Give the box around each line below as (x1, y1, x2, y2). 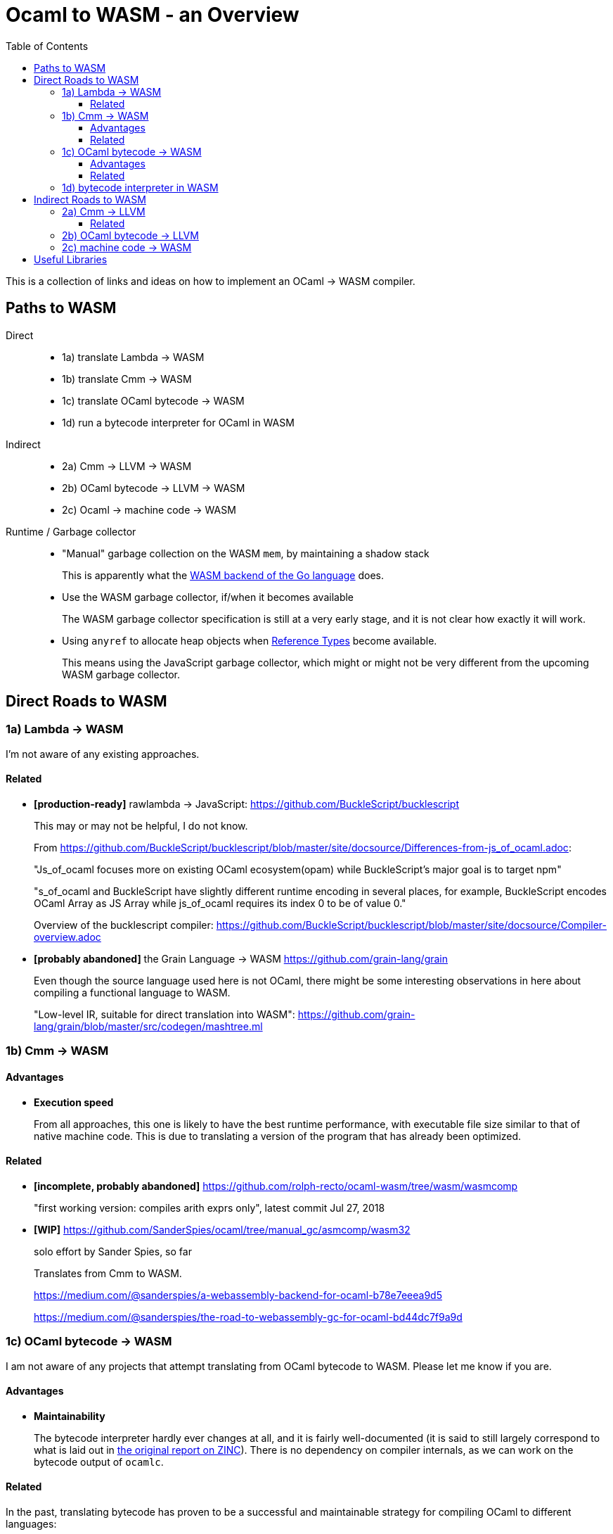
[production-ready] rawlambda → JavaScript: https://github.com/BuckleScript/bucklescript (34, 798, 460, 811)
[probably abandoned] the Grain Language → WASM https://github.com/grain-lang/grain (34, 953, 449, 965)
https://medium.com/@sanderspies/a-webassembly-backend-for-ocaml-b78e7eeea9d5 (34, 1288, 442, 1301)
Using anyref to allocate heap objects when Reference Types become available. (62, 634, 437, 647)
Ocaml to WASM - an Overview (6, 3, 299, 27)
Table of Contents (6, 39, 89, 52)
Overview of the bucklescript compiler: (34, 919, 214, 932)
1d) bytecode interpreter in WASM (62, 181, 219, 194)
